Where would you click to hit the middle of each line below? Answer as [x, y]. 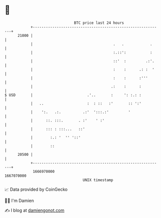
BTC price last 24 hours [99, 23]
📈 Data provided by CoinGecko [36, 189]
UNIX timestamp [98, 180]
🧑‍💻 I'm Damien [19, 201]
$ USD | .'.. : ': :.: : [73, 95]
